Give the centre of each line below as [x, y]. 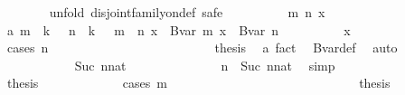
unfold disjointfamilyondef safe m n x [187, 12]
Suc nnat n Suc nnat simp [205, 65]
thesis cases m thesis [198, 83]
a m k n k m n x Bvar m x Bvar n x [179, 29]
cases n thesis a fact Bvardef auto [202, 47]
